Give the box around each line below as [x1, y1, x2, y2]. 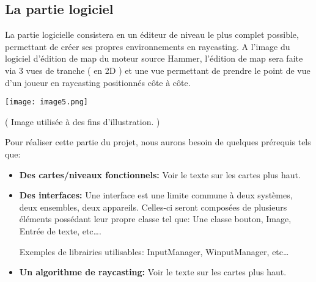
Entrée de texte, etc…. [19, 224, 101, 237]
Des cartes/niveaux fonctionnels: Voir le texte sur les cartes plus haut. [19, 168, 301, 181]
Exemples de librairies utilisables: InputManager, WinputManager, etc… [19, 245, 289, 258]
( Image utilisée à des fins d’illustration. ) [5, 115, 160, 128]
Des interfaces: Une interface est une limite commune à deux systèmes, [19, 189, 293, 201]
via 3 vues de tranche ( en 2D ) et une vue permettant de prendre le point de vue [5, 63, 310, 76]
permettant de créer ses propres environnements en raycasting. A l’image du [5, 40, 290, 52]
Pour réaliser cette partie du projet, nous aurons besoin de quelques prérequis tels [5, 136, 311, 148]
